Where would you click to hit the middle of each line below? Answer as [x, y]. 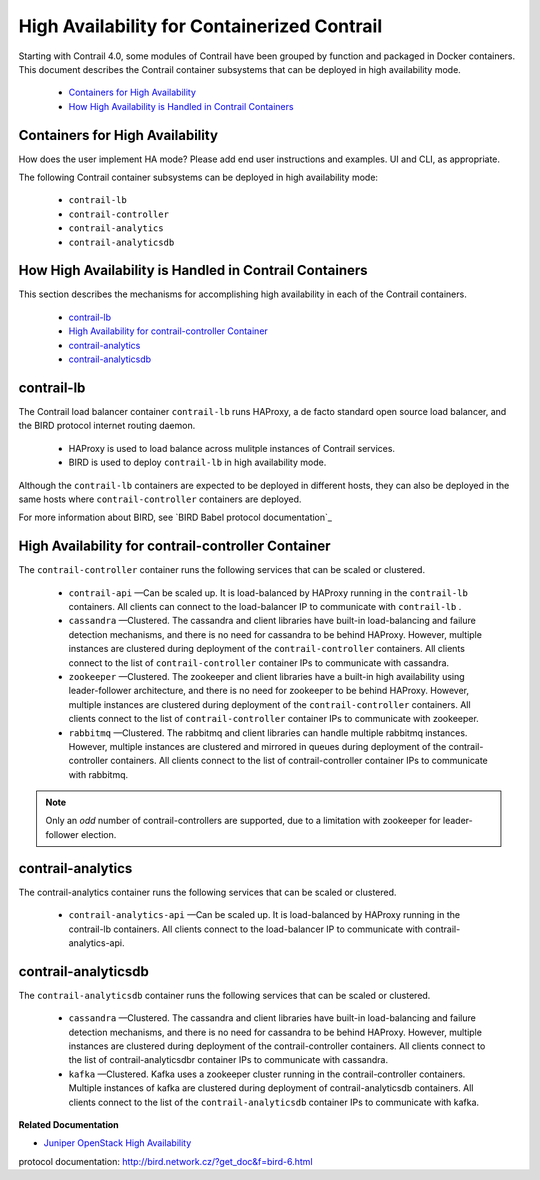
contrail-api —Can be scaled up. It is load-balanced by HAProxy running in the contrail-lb [268, 592]
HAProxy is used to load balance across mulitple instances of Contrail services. [231, 448]
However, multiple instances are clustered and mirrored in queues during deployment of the [257, 746]
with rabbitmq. [98, 774]
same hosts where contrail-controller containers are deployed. [160, 499]
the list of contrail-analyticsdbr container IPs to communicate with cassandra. [228, 1060]
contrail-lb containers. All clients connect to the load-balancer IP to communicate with [246, 929]
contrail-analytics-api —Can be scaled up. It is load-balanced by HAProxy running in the [264, 915]
